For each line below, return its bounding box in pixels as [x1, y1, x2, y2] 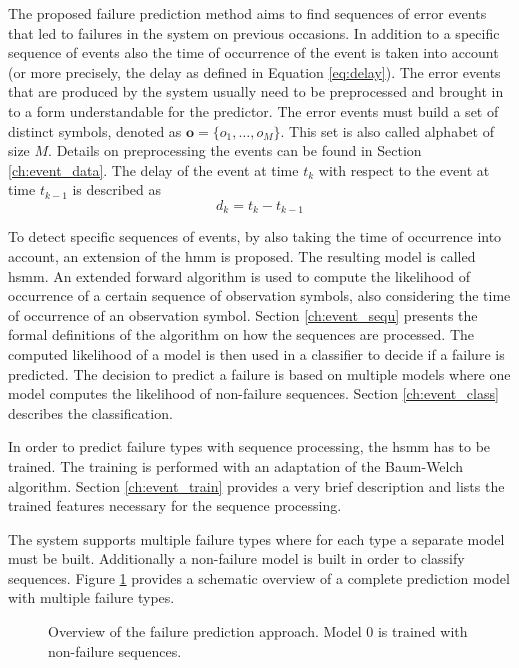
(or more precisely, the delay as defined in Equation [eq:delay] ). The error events [8, 61, 501, 82]
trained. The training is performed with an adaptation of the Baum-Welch [8, 455, 464, 476]
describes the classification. [8, 402, 173, 423]
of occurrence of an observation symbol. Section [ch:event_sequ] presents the [8, 304, 478, 325]
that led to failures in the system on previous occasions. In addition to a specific [8, 22, 500, 43]
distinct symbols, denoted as [8, 120, 182, 141]
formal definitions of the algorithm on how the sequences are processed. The [8, 324, 475, 345]
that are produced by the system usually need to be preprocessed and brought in [8, 81, 504, 102]
